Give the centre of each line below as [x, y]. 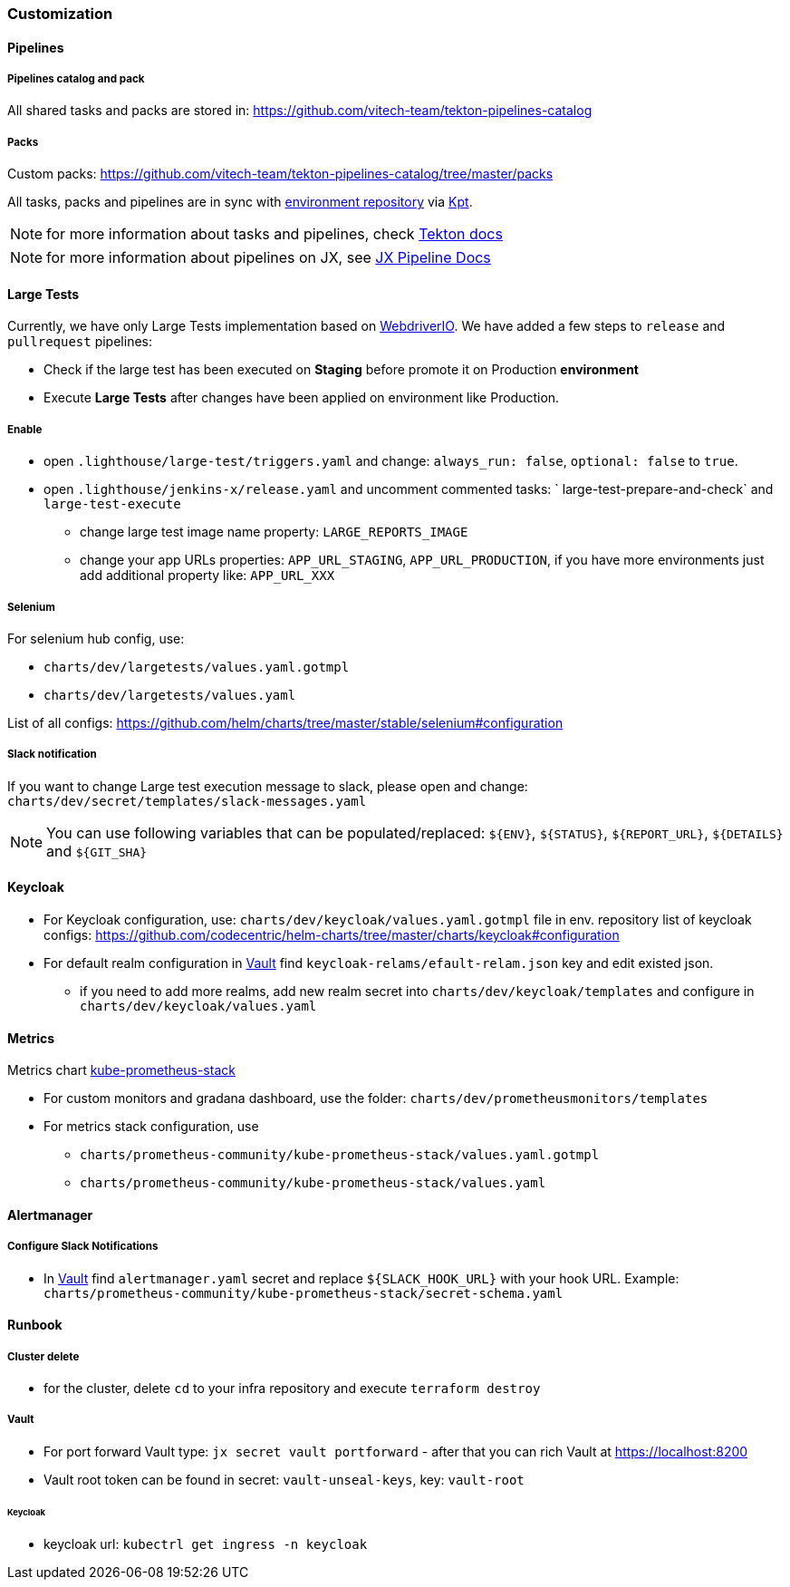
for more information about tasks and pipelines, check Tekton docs [275, 234]
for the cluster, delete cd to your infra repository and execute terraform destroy [292, 1388]
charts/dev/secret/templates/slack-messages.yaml [187, 801]
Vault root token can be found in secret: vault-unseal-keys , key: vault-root [284, 1479]
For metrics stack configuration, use [151, 1127]
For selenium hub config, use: [96, 638]
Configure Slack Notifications [83, 1247]
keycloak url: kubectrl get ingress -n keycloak [206, 1544]
